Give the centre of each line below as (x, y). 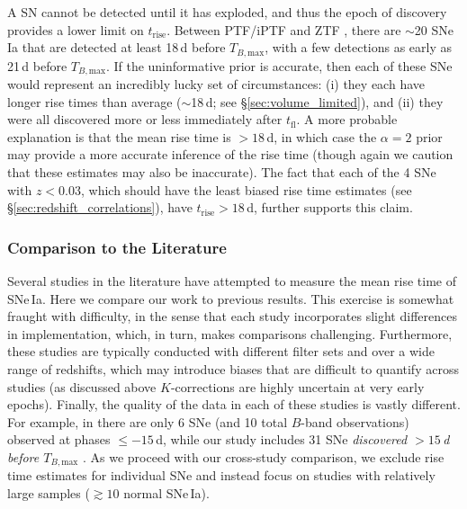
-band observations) (355, 421)
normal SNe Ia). (166, 493)
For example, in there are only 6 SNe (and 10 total (148, 421)
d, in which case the (322, 136)
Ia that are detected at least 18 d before (117, 47)
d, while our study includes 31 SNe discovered (282, 439)
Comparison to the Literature (117, 247)
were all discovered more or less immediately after (145, 119)
